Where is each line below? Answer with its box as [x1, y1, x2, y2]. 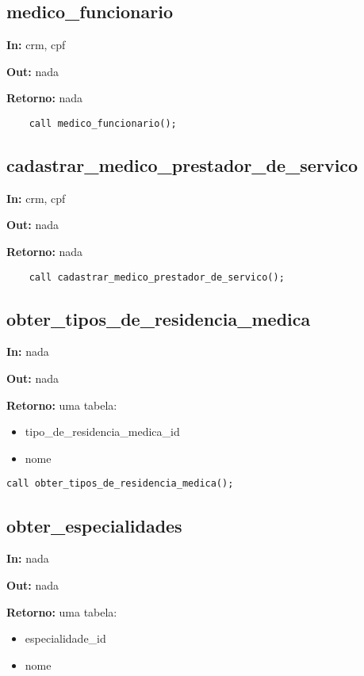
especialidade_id [25, 630, 106, 647]
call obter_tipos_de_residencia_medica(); [6, 478, 234, 490]
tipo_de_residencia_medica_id [25, 423, 180, 440]
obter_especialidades [6, 513, 182, 537]
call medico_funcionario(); [29, 117, 177, 129]
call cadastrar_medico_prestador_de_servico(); [29, 271, 285, 283]
